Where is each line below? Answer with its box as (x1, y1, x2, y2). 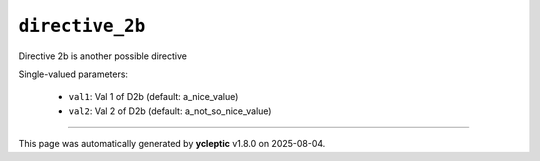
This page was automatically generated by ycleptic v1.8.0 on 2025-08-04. (18, 138, 326, 150)
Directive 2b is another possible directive (18, 50, 187, 62)
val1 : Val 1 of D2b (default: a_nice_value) (68, 91, 239, 103)
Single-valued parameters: (18, 68, 129, 80)
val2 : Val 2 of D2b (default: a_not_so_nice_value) (68, 105, 272, 117)
